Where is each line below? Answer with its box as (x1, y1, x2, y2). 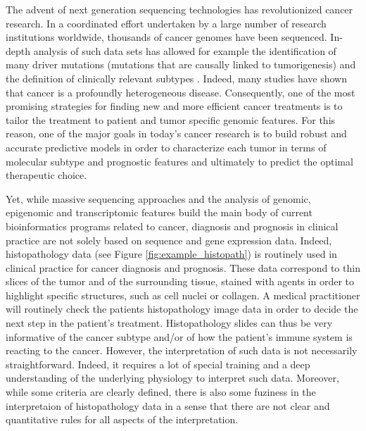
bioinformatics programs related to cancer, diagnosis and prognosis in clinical (6, 218, 339, 233)
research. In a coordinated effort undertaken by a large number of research (6, 15, 327, 30)
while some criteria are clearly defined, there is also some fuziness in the (6, 385, 316, 399)
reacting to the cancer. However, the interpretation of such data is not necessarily (6, 343, 358, 358)
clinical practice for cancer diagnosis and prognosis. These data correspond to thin (6, 260, 360, 275)
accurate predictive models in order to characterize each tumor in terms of (6, 139, 327, 154)
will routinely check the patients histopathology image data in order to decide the (6, 301, 358, 316)
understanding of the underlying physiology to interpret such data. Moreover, (6, 370, 339, 385)
